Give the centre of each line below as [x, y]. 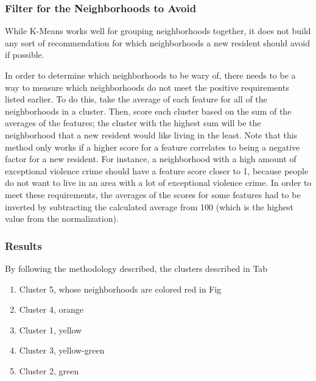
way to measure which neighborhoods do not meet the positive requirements [147, 87]
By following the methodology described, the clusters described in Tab [136, 268]
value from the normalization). [62, 219]
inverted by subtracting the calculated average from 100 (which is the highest [149, 206]
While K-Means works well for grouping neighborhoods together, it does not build [158, 31]
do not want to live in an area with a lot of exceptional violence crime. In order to [158, 183]
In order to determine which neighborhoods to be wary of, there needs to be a [150, 75]
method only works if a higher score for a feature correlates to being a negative [153, 147]
